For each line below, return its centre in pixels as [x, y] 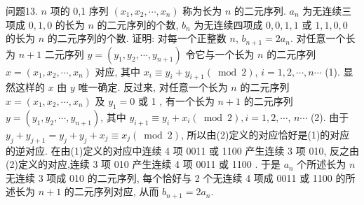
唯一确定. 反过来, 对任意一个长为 [153, 87]
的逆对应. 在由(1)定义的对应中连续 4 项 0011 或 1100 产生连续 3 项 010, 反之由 [182, 150]
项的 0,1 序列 [79, 10]
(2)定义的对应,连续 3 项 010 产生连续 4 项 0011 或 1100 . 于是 [143, 164]
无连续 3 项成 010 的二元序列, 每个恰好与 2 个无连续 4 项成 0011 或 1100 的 [176, 177]
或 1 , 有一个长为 [176, 101]
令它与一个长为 [220, 54]
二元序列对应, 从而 [116, 191]
